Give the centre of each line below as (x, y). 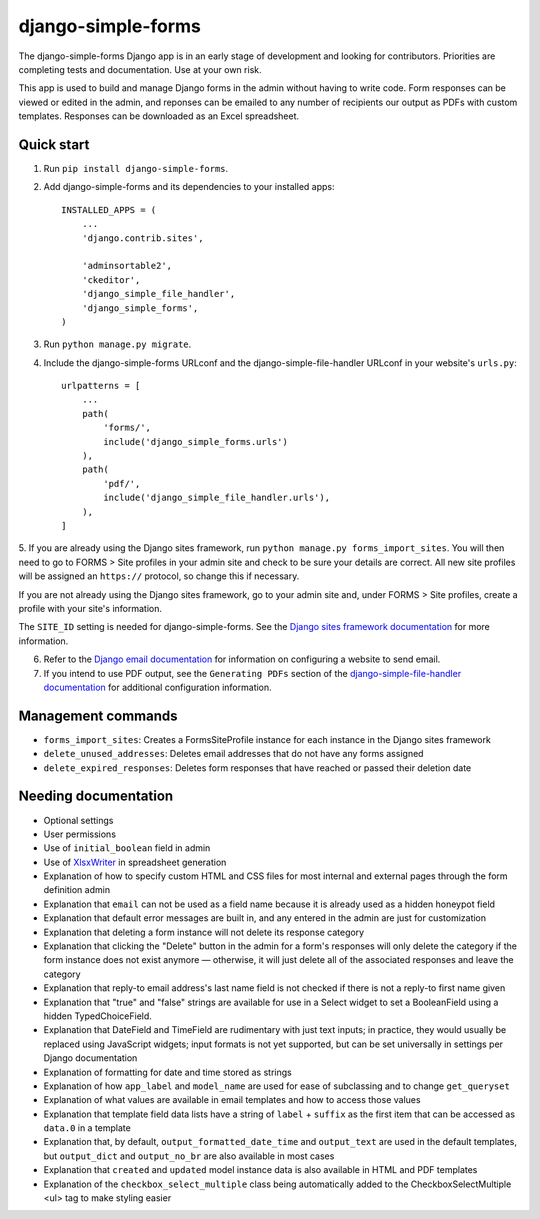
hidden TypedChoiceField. (97, 1016)
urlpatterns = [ (101, 386)
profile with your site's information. (90, 608)
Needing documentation (96, 796)
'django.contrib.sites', (142, 238)
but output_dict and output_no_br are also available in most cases (189, 1156)
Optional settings (78, 820)
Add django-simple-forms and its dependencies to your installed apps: (189, 187)
